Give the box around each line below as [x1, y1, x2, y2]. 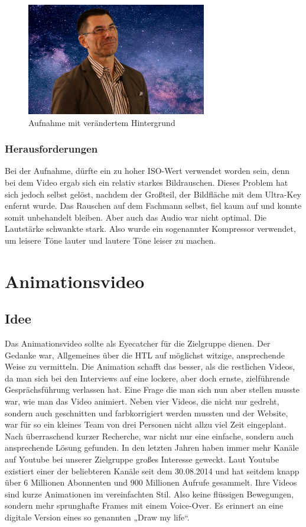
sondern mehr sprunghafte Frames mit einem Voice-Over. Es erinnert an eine [5, 499, 284, 512]
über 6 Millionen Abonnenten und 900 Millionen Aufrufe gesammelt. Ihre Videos [5, 476, 297, 489]
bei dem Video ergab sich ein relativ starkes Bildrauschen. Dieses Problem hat [5, 176, 288, 188]
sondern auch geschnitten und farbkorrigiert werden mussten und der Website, [5, 406, 288, 419]
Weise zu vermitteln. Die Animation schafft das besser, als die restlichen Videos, [5, 360, 295, 373]
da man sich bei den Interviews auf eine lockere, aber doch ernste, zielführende [5, 371, 289, 384]
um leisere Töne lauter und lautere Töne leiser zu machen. [5, 234, 216, 246]
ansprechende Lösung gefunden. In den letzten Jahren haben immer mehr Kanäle [5, 441, 299, 454]
